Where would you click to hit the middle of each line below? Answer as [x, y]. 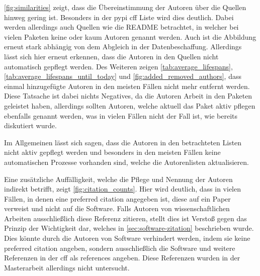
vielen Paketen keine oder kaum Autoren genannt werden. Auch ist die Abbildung [130, 36]
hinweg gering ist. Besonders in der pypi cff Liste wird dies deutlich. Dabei [119, 17]
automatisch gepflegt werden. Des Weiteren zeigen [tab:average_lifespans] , [118, 66]
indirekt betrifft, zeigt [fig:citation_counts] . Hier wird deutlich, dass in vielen [123, 189]
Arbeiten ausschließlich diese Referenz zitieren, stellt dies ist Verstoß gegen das [125, 218]
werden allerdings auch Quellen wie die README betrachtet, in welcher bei [121, 27]
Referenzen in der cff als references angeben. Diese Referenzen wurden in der [122, 258]
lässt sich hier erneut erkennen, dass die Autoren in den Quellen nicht [111, 56]
